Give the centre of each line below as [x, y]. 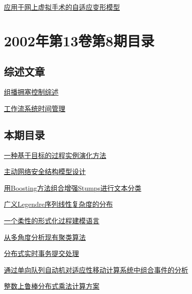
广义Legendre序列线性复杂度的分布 [58, 204]
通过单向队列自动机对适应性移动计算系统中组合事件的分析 [96, 269]
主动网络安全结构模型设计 [45, 171]
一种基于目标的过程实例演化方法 [55, 155]
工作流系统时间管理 [35, 108]
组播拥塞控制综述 [31, 92]
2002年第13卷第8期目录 [79, 40]
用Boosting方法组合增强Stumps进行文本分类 [73, 187]
